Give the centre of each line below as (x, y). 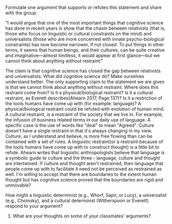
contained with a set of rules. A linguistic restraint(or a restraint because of (84, 141)
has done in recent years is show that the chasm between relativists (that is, (85, 28)
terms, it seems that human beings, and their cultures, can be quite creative (85, 50)
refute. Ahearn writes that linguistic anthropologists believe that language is (85, 152)
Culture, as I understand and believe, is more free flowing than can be (79, 136)
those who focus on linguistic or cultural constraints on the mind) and (79, 34)
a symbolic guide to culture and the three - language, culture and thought (83, 158)
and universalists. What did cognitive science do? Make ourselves (75, 76)
